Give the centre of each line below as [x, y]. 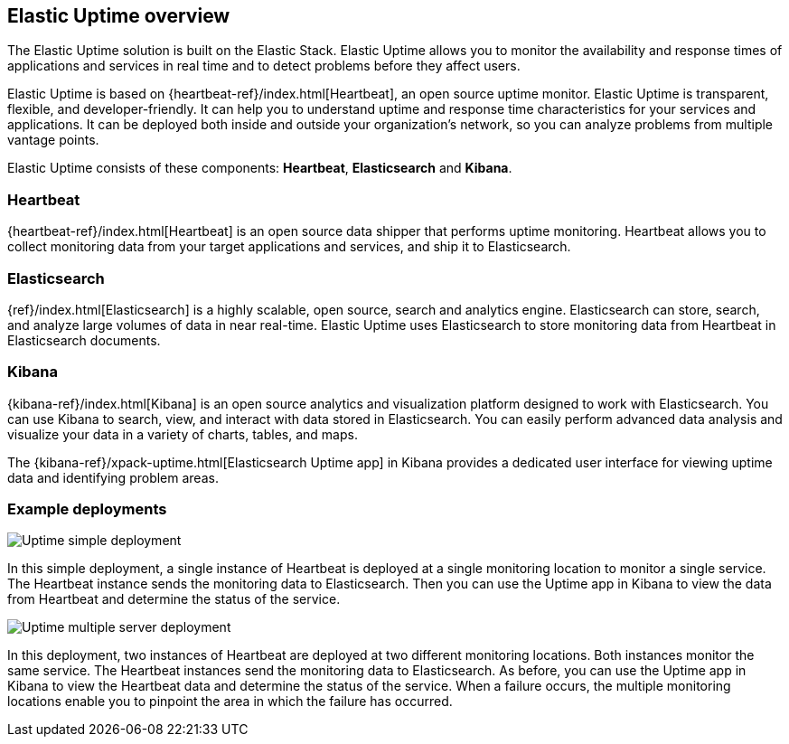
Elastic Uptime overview [119, 16]
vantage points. [53, 140]
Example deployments [87, 509]
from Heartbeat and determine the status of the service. [174, 599]
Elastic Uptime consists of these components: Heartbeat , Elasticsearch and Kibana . [260, 168]
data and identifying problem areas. [113, 477]
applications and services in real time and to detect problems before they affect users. [264, 66]
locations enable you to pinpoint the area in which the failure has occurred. [230, 702]
